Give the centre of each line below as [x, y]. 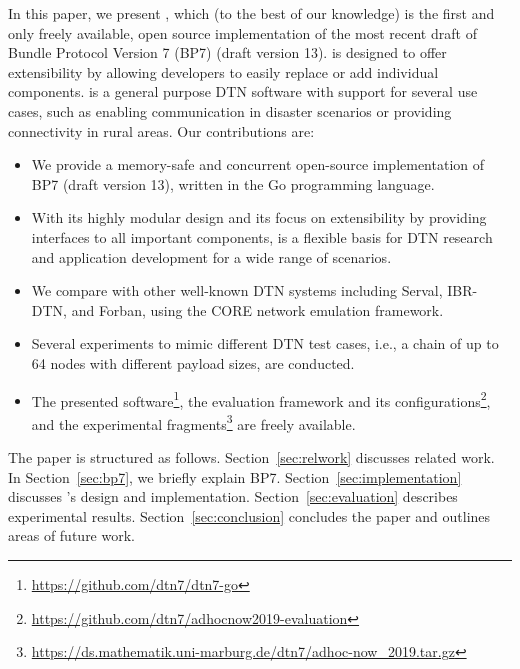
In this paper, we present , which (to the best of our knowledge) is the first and [251, 13]
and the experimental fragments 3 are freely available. [193, 422]
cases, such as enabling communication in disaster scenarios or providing [230, 110]
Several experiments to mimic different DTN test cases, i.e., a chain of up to [265, 343]
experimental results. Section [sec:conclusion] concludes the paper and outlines [249, 515]
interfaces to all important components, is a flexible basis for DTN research [262, 236]
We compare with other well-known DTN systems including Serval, [237, 290]
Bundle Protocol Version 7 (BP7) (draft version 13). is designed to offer [227, 52]
